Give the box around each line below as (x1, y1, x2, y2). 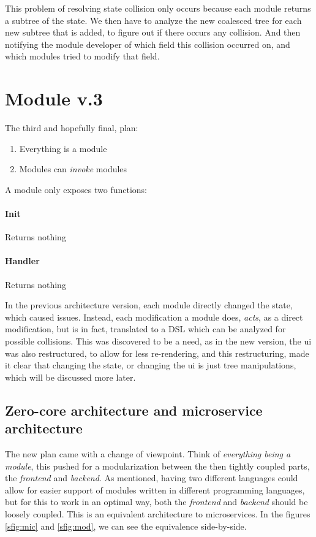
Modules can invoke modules (19, 162, 127, 175)
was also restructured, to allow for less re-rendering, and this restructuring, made (5, 346, 309, 359)
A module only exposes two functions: (5, 183, 148, 196)
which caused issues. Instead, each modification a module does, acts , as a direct (5, 310, 303, 323)
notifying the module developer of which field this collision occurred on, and (5, 37, 290, 50)
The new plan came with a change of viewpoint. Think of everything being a (5, 447, 291, 460)
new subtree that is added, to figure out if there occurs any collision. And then (5, 26, 301, 39)
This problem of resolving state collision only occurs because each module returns (5, 2, 311, 14)
